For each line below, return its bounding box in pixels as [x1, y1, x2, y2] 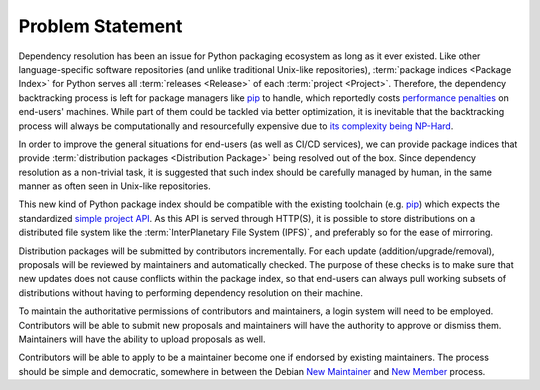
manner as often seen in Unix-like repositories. [18, 180, 211, 192]
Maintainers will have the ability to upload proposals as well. [18, 333, 266, 345]
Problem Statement [18, 15, 183, 37]
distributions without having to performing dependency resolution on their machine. [18, 286, 364, 299]
